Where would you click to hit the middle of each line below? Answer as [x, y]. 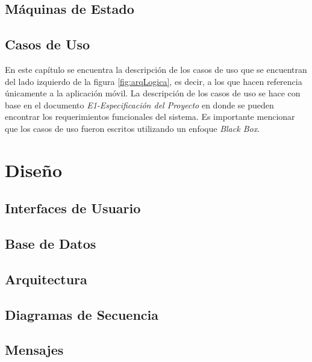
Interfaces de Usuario [73, 208]
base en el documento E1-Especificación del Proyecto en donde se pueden [139, 105]
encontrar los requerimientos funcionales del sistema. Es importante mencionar [150, 117]
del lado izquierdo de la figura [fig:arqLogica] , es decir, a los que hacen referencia [154, 81]
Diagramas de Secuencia [82, 314]
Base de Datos [51, 244]
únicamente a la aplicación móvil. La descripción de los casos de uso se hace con [153, 93]
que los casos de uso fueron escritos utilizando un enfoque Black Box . [133, 128]
